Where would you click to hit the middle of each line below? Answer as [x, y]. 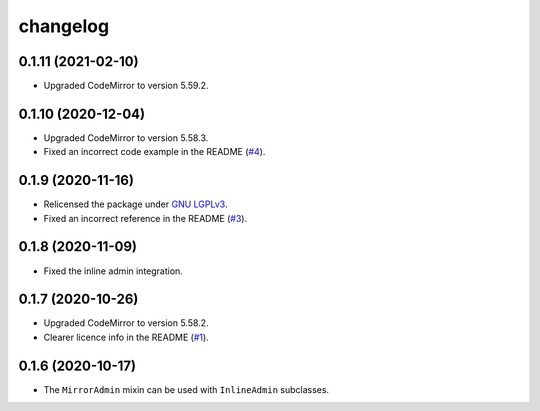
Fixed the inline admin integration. [113, 271]
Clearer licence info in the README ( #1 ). [126, 337]
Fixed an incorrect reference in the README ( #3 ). [145, 218]
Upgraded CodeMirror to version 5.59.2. [126, 86]
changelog [64, 26]
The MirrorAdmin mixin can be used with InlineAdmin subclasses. [186, 389]
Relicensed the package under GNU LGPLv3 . [135, 204]
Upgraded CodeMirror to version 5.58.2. [126, 323]
